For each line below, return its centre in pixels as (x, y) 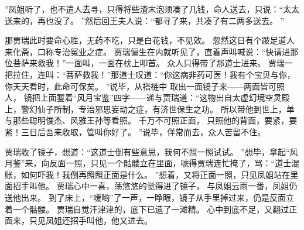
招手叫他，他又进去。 (111, 220)
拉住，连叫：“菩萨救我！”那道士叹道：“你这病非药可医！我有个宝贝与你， (154, 74)
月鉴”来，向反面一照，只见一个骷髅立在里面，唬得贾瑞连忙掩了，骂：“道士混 (152, 163)
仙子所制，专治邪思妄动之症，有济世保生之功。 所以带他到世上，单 (166, 109)
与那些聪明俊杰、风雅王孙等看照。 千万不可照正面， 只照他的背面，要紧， (147, 120)
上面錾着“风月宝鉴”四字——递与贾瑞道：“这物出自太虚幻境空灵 (161, 97)
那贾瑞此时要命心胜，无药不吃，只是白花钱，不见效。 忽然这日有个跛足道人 (150, 40)
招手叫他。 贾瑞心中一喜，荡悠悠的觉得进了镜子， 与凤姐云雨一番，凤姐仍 (155, 186)
